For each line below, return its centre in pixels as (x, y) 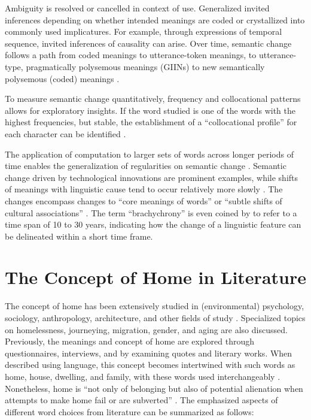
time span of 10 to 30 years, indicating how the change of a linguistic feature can (153, 224)
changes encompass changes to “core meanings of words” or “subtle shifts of (144, 200)
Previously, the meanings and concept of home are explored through (130, 341)
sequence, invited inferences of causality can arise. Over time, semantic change (148, 43)
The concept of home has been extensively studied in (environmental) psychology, (155, 306)
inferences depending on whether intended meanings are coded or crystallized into (155, 19)
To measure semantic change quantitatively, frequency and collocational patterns (153, 99)
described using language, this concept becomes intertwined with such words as (150, 365)
